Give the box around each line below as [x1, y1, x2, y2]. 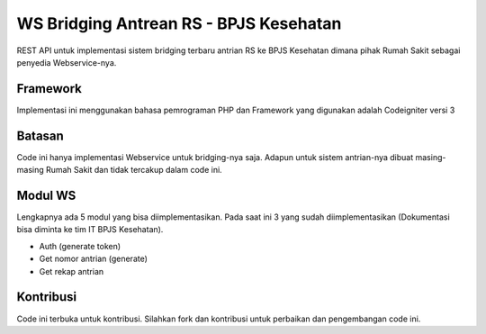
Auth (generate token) [39, 240, 121, 251]
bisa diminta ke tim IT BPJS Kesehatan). [16, 224, 164, 235]
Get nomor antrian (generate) [39, 253, 148, 265]
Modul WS [16, 187, 76, 203]
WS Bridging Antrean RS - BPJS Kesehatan [16, 14, 342, 33]
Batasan [16, 128, 65, 143]
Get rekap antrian [39, 266, 104, 276]
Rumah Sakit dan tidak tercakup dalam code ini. [45, 165, 222, 176]
